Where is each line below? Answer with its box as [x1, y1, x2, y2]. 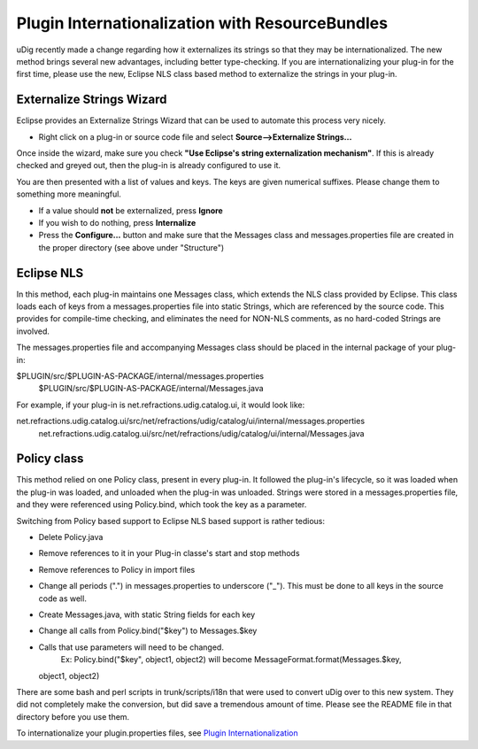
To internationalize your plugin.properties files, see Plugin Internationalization [16, 728, 298, 738]
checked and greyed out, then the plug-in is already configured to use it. [16, 160, 281, 171]
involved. [16, 326, 50, 336]
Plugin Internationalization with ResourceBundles [16, 13, 389, 33]
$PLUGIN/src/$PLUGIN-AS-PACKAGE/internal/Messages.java [38, 383, 265, 394]
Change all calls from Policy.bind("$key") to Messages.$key [38, 625, 258, 637]
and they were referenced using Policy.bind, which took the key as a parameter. [16, 499, 307, 510]
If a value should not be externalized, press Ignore [38, 205, 223, 216]
